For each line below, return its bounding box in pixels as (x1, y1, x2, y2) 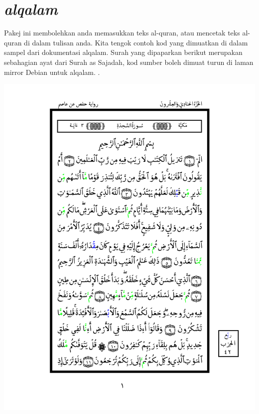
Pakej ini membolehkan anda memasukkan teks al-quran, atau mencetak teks (4, 27, 240, 38)
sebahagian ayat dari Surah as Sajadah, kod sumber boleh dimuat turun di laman (4, 56, 254, 67)
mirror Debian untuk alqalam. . (4, 66, 100, 77)
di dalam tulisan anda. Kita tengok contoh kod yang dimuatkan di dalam (24, 37, 248, 47)
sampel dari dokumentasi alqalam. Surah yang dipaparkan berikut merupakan (4, 47, 243, 57)
